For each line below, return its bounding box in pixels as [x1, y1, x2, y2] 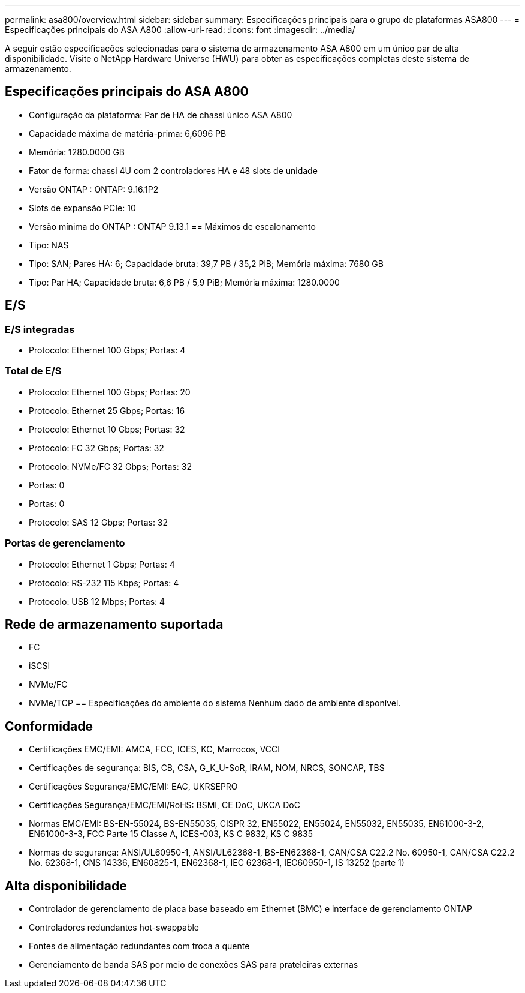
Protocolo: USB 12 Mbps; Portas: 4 [29, 596, 165, 607]
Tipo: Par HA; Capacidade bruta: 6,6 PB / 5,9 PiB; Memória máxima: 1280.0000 [29, 277, 340, 287]
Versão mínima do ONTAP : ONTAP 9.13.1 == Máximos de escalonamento [29, 221, 316, 232]
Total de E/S [5, 365, 62, 377]
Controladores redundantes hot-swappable [29, 922, 200, 933]
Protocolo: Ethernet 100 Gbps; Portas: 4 [29, 345, 186, 356]
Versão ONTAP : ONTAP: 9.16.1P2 [29, 184, 159, 194]
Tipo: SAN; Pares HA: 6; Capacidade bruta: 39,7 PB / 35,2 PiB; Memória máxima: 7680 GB [29, 258, 384, 269]
